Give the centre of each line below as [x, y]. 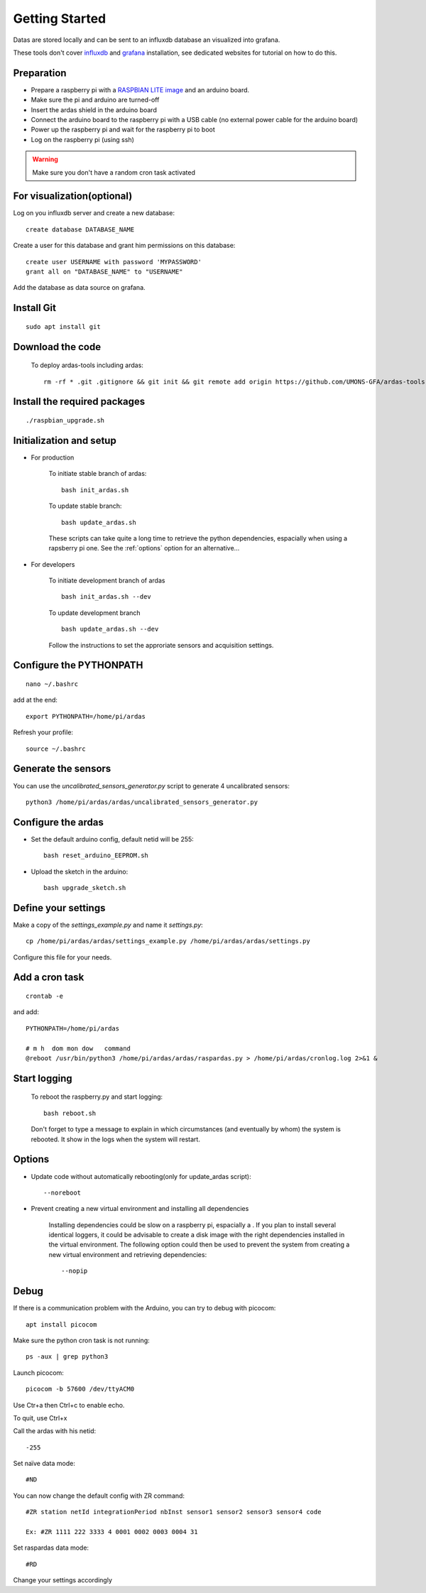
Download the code [57, 347]
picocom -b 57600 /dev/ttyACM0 [80, 1389]
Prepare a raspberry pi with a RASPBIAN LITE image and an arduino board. [140, 89]
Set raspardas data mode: [51, 1548]
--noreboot [62, 1192]
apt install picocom [61, 1324]
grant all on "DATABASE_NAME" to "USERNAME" [105, 272]
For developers [53, 564]
